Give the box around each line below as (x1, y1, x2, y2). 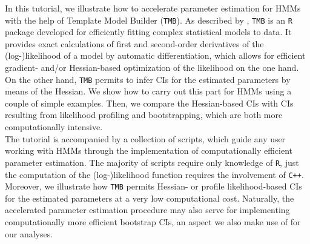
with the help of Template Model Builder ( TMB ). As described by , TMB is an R (5, 13, 292, 26)
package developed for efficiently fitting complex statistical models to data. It (5, 25, 292, 38)
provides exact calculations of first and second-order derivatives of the (5, 37, 264, 50)
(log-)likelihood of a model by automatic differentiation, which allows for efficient (5, 49, 306, 62)
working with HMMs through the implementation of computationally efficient (5, 144, 293, 157)
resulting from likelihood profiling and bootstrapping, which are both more (5, 108, 283, 121)
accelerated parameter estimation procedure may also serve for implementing (5, 203, 290, 216)
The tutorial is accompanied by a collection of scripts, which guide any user (5, 132, 286, 145)
